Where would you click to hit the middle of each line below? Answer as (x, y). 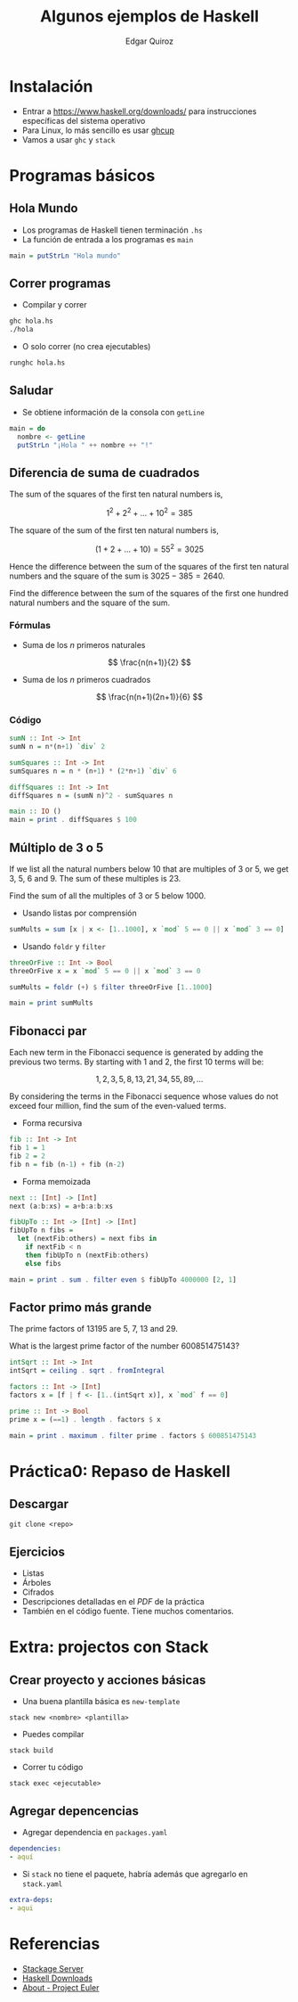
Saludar (31, 391)
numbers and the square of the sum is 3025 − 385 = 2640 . (117, 576)
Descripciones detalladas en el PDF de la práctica (113, 1602)
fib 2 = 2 (28, 1156)
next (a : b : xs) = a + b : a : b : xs (61, 1206)
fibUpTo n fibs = (41, 1231)
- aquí (21, 1857)
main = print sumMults (51, 1003)
